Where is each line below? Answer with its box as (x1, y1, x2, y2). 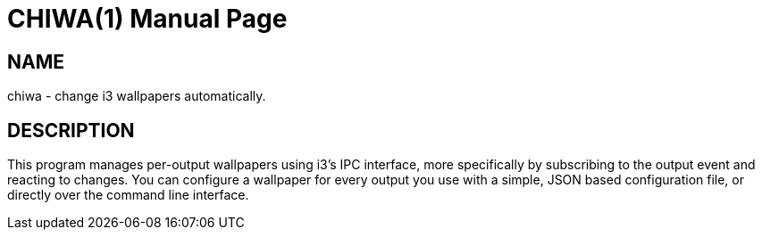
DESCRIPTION (7, 118, 135, 142)
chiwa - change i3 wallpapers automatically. (7, 88, 266, 104)
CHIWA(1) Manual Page (7, 4, 288, 34)
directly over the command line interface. (7, 187, 249, 203)
